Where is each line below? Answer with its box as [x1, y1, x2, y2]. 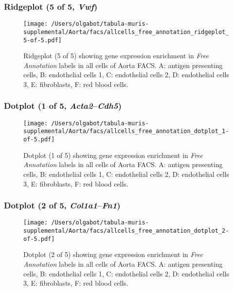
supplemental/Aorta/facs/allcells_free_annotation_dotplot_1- [23, 128, 229, 135]
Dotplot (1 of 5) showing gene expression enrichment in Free [23, 150, 203, 160]
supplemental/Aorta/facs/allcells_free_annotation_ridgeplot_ [23, 28, 229, 35]
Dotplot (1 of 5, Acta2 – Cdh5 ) [4, 100, 122, 112]
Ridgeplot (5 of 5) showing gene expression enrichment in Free [23, 51, 209, 61]
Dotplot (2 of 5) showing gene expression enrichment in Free [23, 249, 203, 259]
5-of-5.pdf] [23, 36, 62, 44]
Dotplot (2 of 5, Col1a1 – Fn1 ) [4, 199, 121, 211]
